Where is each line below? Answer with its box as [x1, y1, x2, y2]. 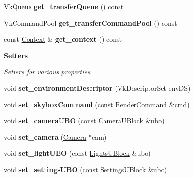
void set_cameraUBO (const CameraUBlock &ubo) [4, 115, 164, 126]
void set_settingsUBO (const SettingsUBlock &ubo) [4, 164, 167, 174]
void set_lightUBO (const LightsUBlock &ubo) [4, 148, 151, 158]
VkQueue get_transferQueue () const [4, 1, 124, 11]
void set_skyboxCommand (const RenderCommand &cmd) [4, 99, 190, 109]
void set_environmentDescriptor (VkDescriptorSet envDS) [4, 82, 191, 93]
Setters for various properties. [4, 66, 92, 77]
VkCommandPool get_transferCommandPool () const [4, 17, 177, 28]
